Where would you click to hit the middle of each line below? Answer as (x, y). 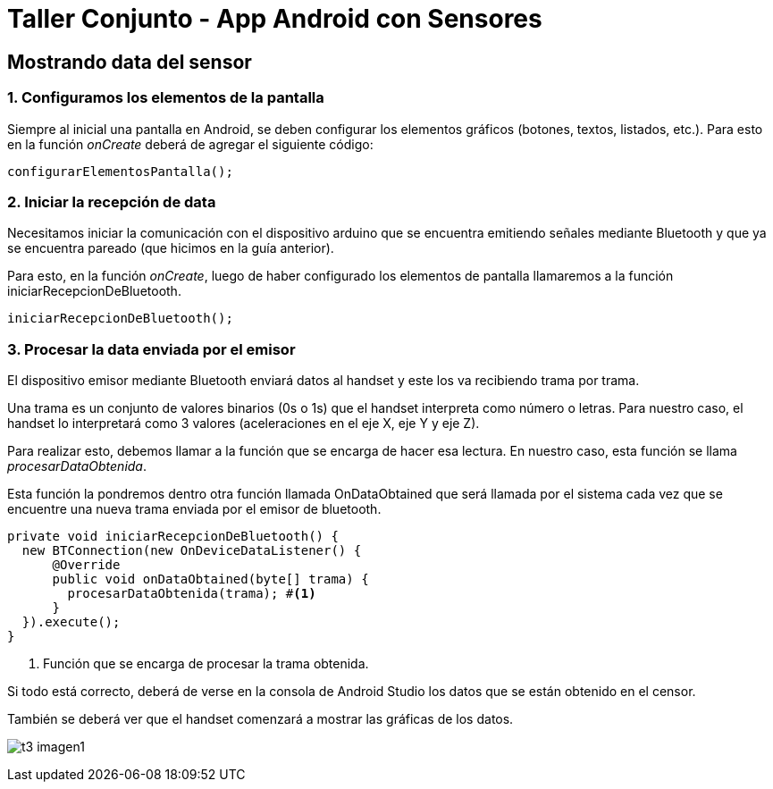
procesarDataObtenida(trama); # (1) (192, 594)
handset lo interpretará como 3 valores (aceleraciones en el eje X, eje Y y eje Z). (244, 424)
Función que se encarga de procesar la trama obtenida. (206, 664)
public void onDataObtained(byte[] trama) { (210, 579)
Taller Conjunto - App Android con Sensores (275, 19)
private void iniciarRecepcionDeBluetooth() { (173, 537)
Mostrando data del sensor (130, 62)
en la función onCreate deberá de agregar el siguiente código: (190, 144)
